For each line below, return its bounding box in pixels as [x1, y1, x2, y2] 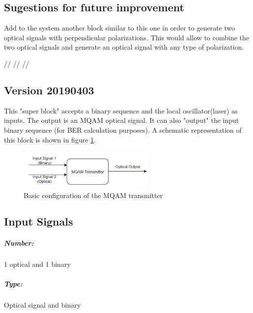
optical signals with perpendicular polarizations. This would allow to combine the [4, 32, 250, 42]
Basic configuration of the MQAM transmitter [24, 190, 163, 200]
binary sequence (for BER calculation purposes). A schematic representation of [4, 124, 242, 135]
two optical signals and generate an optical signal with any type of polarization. [4, 42, 244, 52]
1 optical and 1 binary [4, 259, 71, 269]
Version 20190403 [4, 82, 94, 97]
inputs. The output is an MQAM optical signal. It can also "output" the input [4, 115, 239, 125]
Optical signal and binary [4, 299, 81, 310]
